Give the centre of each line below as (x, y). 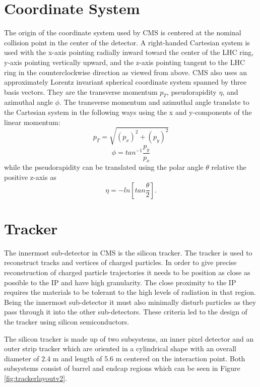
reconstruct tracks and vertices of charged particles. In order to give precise (120, 262)
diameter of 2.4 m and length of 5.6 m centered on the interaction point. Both (125, 358)
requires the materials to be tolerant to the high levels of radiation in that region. (130, 292)
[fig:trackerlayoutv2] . (36, 378)
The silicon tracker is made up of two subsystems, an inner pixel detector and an (129, 338)
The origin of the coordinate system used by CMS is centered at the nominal (123, 33)
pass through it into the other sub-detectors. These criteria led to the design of (126, 312)
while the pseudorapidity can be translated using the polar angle (104, 167)
